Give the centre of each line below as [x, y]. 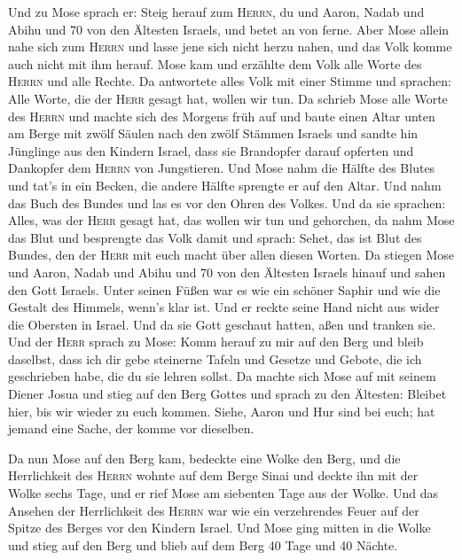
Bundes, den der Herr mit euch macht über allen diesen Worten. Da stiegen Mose [231, 255]
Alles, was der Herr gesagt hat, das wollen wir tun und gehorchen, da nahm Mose [231, 220]
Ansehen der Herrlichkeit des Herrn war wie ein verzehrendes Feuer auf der [214, 510]
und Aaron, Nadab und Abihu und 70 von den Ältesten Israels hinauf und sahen [227, 272]
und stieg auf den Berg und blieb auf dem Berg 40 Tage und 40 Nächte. [203, 544]
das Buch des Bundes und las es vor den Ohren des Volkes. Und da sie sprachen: [227, 202]
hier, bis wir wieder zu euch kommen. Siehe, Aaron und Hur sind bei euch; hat [222, 411]
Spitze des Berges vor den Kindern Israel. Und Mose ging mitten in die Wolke [219, 528]
